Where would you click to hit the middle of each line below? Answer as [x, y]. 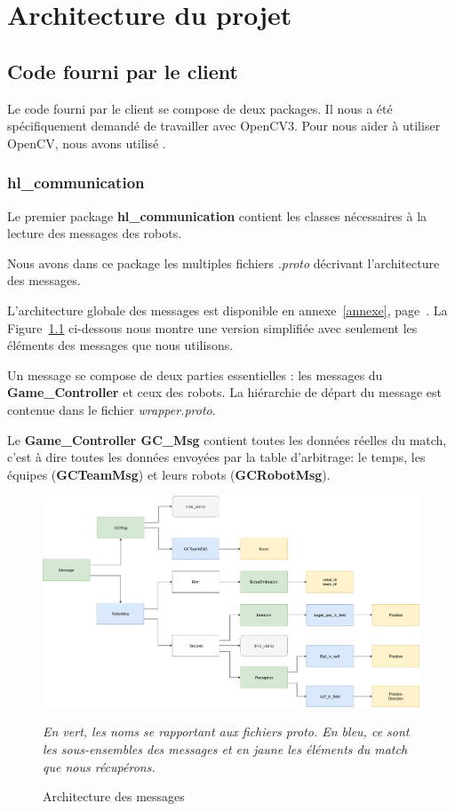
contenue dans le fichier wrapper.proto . [112, 409]
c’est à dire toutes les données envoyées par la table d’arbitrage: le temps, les [216, 457]
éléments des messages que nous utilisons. [120, 345]
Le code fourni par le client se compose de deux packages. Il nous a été [200, 108]
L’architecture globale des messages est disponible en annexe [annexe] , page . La [227, 310]
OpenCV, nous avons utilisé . [87, 143]
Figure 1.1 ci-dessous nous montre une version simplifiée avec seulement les [212, 327]
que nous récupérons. [99, 766]
